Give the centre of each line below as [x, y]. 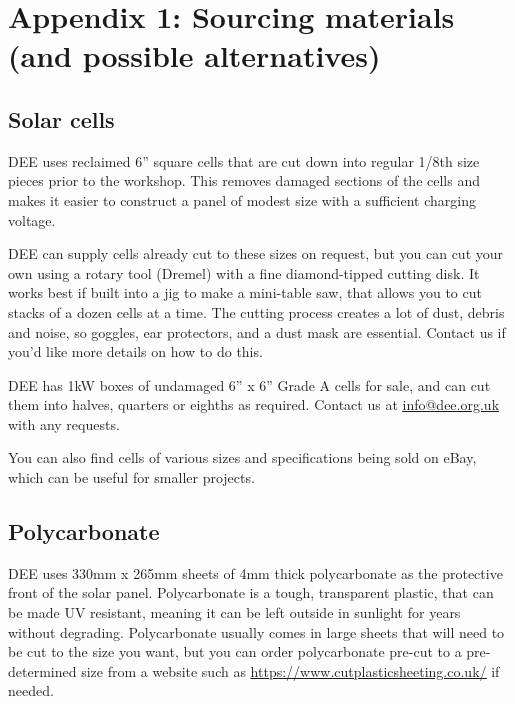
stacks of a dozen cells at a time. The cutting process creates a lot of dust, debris [256, 311]
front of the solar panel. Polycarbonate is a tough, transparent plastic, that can [251, 592]
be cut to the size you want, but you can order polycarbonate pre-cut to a [235, 651]
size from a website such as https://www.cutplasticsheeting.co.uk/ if [290, 670]
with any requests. [64, 423]
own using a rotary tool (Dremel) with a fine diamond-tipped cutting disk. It [244, 272]
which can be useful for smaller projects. [131, 477]
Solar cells [61, 118]
